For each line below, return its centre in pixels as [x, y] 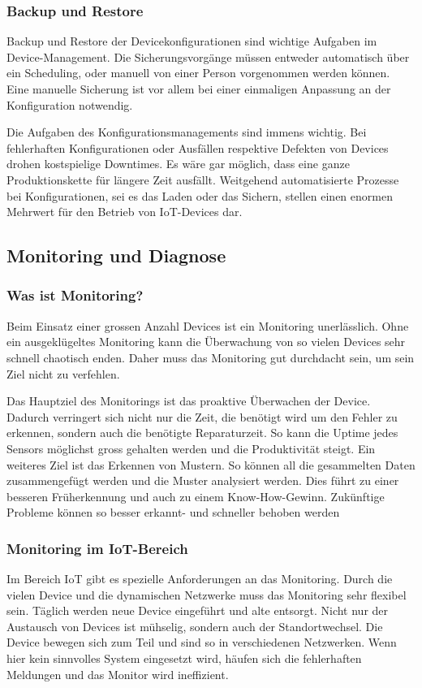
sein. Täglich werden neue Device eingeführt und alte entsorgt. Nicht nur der [198, 610]
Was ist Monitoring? [75, 295]
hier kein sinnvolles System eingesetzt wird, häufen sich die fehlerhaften [184, 658]
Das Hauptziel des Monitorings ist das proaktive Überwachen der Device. [189, 401]
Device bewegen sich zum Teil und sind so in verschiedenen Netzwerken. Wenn [202, 642]
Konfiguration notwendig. [70, 104]
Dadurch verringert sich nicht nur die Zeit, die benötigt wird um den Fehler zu [202, 416]
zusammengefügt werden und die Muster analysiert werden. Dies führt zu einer [203, 480]
